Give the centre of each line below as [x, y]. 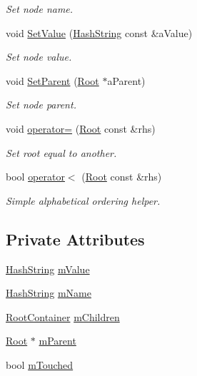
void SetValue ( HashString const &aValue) [99, 32]
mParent [57, 341]
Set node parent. [41, 105]
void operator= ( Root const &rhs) [81, 128]
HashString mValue [48, 269]
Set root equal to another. [61, 152]
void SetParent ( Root [52, 80]
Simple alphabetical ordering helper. [83, 200]
